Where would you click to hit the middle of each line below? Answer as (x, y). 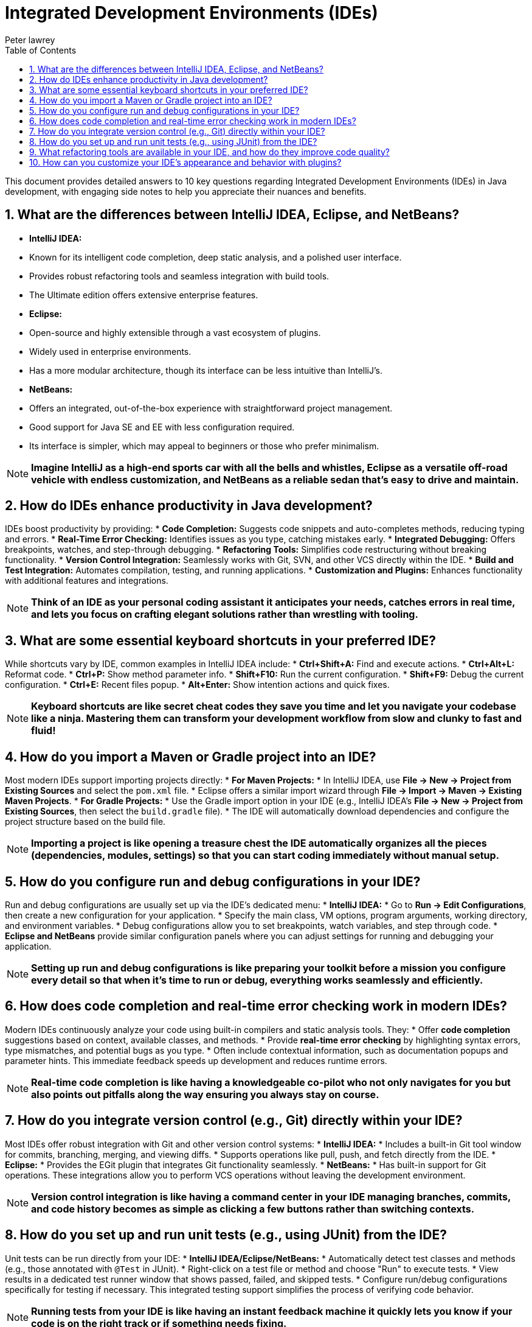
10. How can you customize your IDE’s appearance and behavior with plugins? (185, 162)
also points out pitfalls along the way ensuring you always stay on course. (205, 1094)
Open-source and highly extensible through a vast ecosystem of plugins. (175, 332)
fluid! (43, 731)
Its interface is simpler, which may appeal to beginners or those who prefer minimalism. (204, 446)
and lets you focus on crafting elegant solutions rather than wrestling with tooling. (225, 614)
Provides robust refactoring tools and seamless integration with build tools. (179, 276)
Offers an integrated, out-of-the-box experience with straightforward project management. (211, 408)
